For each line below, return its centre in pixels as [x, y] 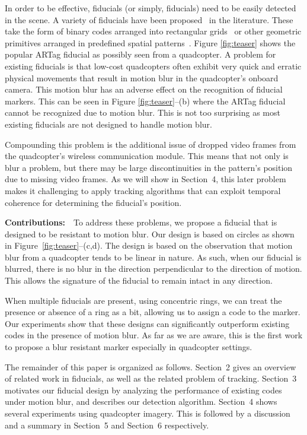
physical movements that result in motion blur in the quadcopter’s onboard [142, 77]
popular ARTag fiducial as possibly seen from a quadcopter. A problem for [140, 54]
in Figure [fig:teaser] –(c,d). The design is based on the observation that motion [149, 245]
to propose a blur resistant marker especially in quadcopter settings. [129, 347]
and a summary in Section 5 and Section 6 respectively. [107, 425]
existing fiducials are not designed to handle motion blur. [108, 124]
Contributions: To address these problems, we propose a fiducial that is [141, 222]
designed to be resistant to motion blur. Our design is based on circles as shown [150, 234]
